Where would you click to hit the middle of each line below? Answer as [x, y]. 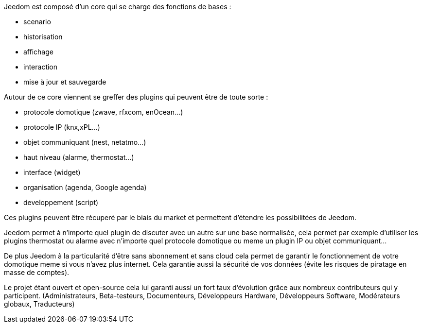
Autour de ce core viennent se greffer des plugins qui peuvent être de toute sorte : [136, 97]
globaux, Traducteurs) [39, 304]
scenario [37, 22]
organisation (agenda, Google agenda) [85, 187]
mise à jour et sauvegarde [65, 82]
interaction [41, 67]
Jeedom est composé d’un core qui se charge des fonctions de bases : [118, 7]
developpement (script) [61, 202]
